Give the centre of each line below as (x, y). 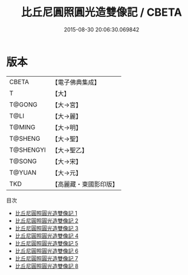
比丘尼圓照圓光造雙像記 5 (47, 243)
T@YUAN (23, 172)
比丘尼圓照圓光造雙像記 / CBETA (102, 12)
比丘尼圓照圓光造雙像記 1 (46, 213)
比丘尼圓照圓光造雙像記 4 (47, 236)
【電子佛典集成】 (76, 82)
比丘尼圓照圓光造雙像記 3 (47, 228)
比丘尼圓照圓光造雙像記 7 (47, 258)
